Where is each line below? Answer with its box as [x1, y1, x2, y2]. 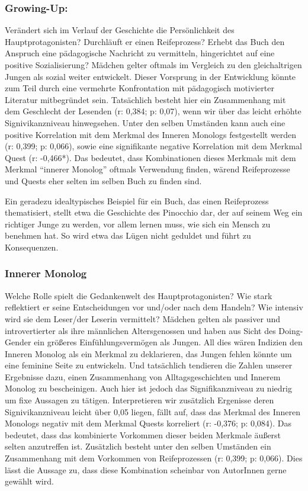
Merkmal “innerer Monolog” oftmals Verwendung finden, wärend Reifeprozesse [5, 163, 290, 175]
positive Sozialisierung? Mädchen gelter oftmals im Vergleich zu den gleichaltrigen [5, 59, 302, 70]
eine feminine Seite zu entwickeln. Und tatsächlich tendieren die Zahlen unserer [5, 359, 293, 371]
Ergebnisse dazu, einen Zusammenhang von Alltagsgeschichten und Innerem [5, 370, 281, 383]
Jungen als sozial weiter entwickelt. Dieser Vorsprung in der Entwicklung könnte [5, 70, 296, 82]
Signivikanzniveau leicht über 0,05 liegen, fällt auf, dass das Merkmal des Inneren [5, 405, 301, 418]
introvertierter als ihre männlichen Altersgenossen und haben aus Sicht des [5, 324, 276, 336]
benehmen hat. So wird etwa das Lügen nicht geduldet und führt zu [5, 229, 251, 242]
